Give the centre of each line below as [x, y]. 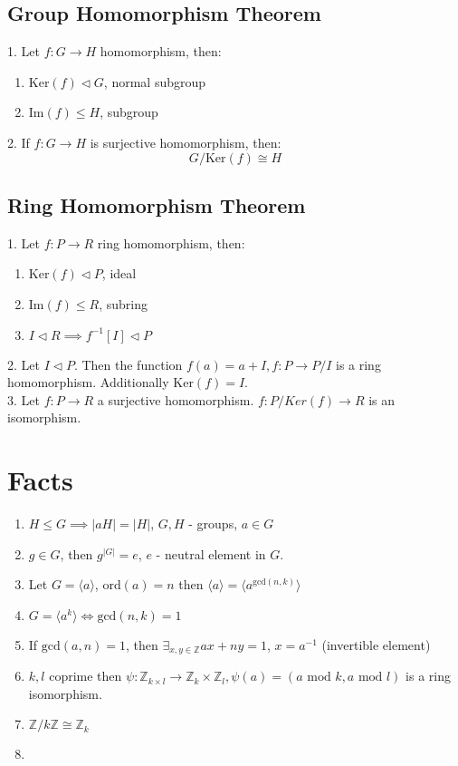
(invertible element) [376, 644]
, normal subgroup [155, 81]
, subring [123, 303]
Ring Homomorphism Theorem [157, 204]
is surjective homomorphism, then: [186, 142]
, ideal [119, 273]
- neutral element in [211, 553]
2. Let [24, 364]
